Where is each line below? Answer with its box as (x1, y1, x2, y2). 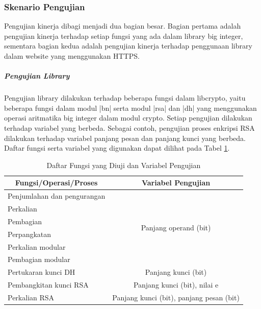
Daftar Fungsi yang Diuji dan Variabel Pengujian (46, 159, 201, 170)
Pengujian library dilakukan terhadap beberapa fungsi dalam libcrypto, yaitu (4, 92, 246, 103)
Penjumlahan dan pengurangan (8, 191, 106, 201)
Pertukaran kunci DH (8, 267, 75, 277)
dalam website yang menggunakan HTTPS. (4, 51, 140, 61)
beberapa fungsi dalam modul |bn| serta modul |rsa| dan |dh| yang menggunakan (4, 102, 257, 113)
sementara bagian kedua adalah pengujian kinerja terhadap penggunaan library (4, 40, 252, 51)
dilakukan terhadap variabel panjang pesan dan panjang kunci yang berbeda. (4, 132, 246, 143)
